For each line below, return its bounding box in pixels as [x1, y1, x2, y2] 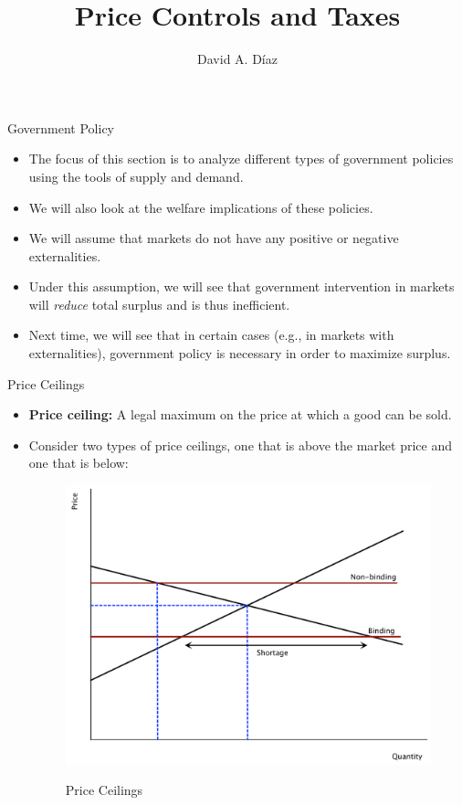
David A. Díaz [197, 49, 278, 69]
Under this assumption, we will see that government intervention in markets [28, 277, 455, 296]
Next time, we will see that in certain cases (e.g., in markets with [28, 325, 394, 344]
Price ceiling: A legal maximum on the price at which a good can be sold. [28, 405, 452, 424]
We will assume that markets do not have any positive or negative [28, 228, 399, 248]
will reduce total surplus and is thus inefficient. [28, 294, 290, 313]
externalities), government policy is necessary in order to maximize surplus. [28, 344, 451, 363]
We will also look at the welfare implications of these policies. [28, 197, 373, 217]
